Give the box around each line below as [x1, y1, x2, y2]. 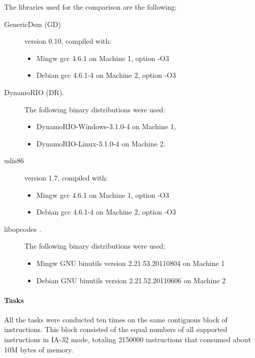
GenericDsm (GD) [4, 18, 61, 29]
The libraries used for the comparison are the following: [4, 2, 177, 12]
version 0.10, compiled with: [24, 36, 112, 46]
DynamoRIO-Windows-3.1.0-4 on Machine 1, [36, 121, 176, 132]
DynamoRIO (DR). [4, 86, 65, 97]
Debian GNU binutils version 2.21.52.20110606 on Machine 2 [36, 275, 226, 285]
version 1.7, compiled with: [24, 172, 108, 183]
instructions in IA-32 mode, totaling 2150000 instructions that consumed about [4, 334, 251, 345]
